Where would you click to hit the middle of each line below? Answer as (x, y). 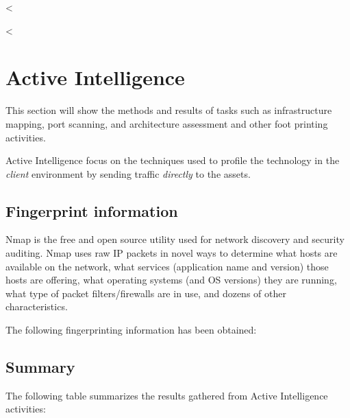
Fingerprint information (92, 210)
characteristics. (37, 306)
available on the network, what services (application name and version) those (167, 266)
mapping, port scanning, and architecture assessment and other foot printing (167, 123)
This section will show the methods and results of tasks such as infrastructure (169, 110)
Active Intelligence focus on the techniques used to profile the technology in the (173, 160)
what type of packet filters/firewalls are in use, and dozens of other (146, 293)
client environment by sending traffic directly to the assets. (128, 173)
